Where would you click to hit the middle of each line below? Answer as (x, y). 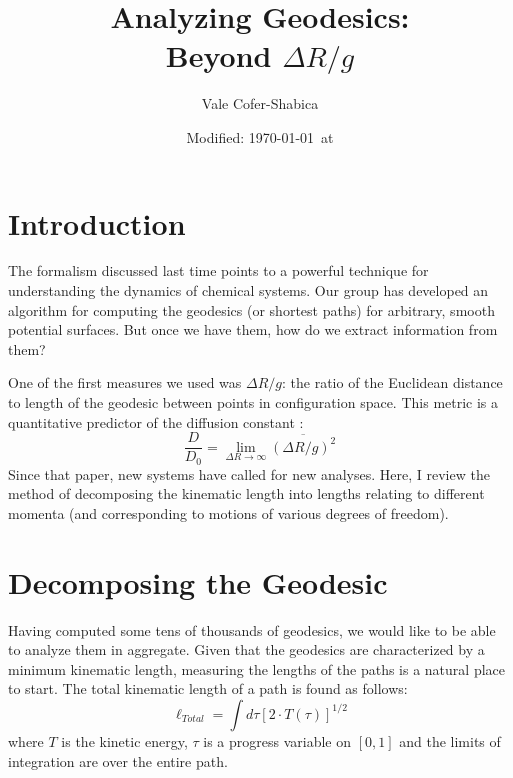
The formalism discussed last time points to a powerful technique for (218, 270)
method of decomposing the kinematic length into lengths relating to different (246, 493)
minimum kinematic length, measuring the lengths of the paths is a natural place (256, 668)
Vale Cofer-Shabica (260, 103)
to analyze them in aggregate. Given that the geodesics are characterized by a (246, 649)
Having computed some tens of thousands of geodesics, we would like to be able (252, 629)
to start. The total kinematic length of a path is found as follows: (208, 688)
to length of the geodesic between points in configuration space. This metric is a (253, 402)
